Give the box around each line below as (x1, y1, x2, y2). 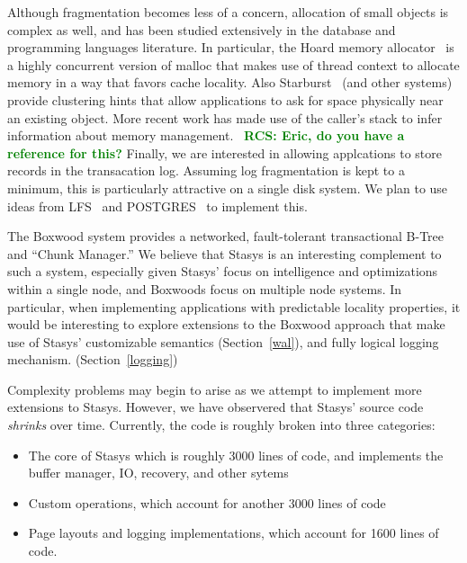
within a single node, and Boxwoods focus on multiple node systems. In (7, 279, 402, 298)
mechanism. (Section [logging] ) (7, 350, 178, 369)
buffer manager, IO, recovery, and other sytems (28, 463, 289, 482)
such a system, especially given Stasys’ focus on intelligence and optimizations (7, 262, 438, 281)
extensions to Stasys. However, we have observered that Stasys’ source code (7, 398, 424, 416)
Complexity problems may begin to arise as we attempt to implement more (7, 380, 422, 398)
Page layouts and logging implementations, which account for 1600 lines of (28, 523, 439, 542)
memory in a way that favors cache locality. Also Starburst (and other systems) (7, 73, 453, 92)
